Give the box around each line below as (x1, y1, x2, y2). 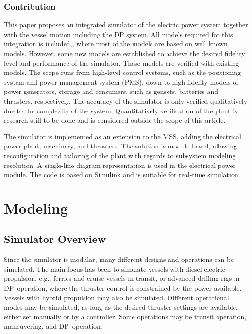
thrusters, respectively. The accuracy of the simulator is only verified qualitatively (4, 95, 248, 106)
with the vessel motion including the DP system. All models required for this (4, 29, 233, 39)
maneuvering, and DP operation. (4, 321, 102, 331)
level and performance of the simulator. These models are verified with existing (4, 57, 239, 68)
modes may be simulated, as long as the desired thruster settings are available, (4, 302, 238, 312)
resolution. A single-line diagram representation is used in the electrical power (4, 160, 235, 170)
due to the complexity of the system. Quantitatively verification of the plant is (4, 105, 237, 115)
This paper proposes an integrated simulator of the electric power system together (4, 19, 248, 30)
